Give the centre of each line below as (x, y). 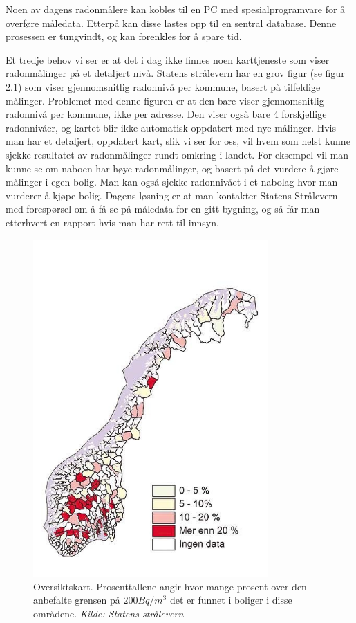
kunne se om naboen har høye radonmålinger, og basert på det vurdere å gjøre (172, 168)
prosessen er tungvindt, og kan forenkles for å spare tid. (124, 36)
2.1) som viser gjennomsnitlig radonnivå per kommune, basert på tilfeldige (163, 86)
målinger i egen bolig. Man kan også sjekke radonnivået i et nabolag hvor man (172, 182)
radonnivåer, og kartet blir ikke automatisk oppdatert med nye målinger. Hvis (171, 127)
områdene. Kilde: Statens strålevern (109, 613)
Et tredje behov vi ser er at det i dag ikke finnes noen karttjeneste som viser (168, 59)
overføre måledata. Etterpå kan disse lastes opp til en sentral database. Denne (171, 22)
